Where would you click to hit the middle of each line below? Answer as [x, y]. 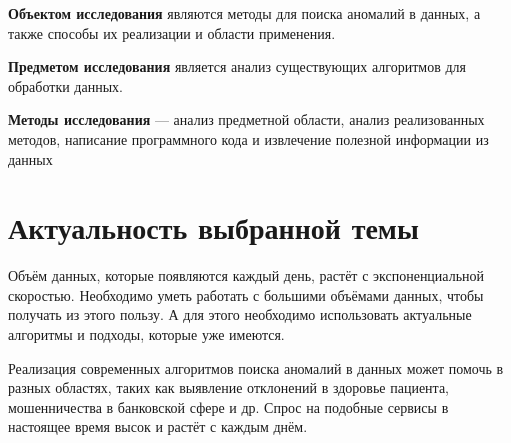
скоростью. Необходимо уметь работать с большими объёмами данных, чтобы [246, 294]
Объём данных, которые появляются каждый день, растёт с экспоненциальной [246, 275]
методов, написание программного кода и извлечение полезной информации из [248, 138]
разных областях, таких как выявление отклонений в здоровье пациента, [228, 387]
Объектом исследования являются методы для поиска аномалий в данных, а [244, 13]
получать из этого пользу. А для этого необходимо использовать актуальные [240, 314]
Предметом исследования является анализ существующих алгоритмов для [237, 66]
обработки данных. [65, 85]
